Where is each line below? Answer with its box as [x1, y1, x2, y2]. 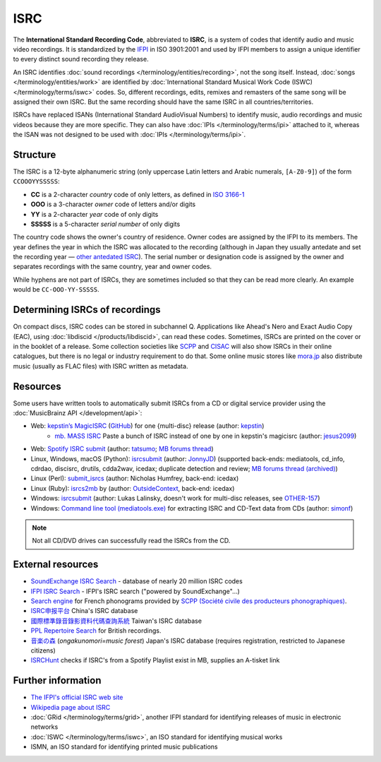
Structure [13, 148, 56, 160]
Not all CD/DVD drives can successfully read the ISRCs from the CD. [32, 537, 231, 545]
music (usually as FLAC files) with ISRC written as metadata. [13, 362, 188, 370]
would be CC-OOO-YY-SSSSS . [13, 285, 99, 294]
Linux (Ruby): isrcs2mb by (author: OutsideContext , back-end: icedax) [30, 484, 235, 492]
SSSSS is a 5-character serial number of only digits [30, 220, 181, 228]
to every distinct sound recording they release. [13, 55, 149, 64]
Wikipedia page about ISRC [30, 703, 111, 711]
